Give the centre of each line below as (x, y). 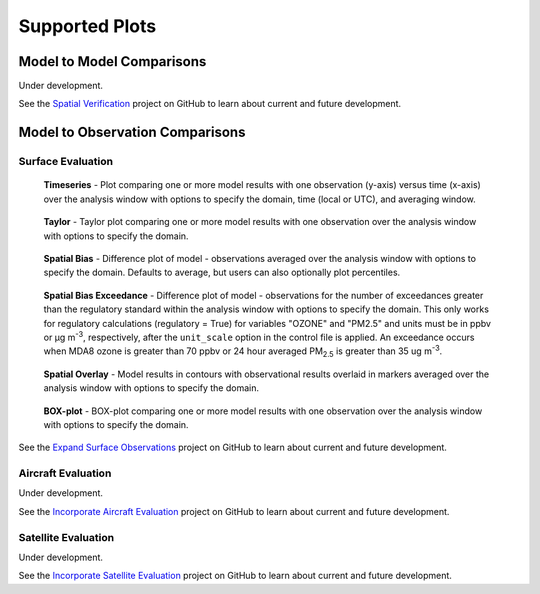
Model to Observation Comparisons (132, 132)
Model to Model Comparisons (112, 61)
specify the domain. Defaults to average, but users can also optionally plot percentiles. (222, 272)
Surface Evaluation (66, 162)
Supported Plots (87, 26)
